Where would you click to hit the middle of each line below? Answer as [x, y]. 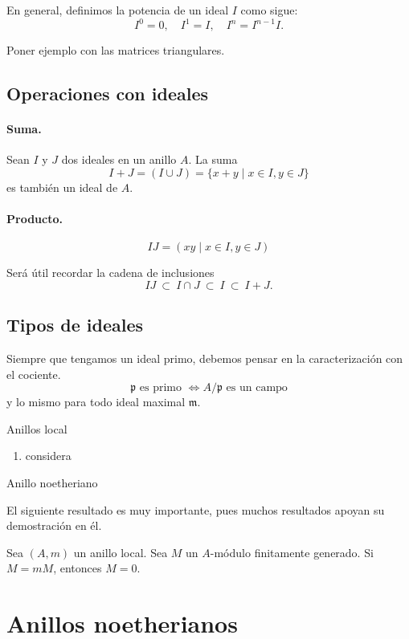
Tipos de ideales [75, 325]
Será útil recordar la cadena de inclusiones [110, 273]
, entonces [78, 568]
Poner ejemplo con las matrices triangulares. [116, 50]
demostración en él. [54, 525]
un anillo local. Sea [121, 552]
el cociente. [34, 374]
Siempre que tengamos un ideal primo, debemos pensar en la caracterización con [205, 358]
